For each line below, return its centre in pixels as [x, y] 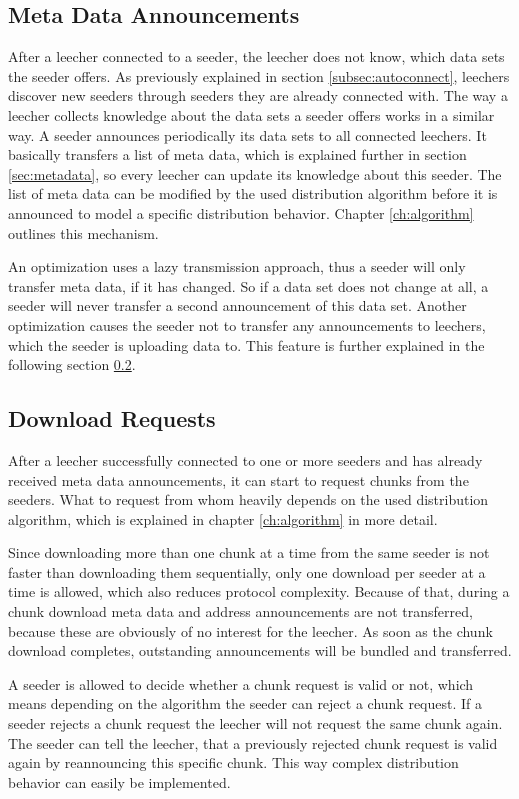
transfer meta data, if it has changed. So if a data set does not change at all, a [248, 285]
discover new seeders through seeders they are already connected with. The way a [258, 95]
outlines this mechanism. [83, 232]
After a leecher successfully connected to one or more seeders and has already [245, 459]
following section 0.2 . [72, 364]
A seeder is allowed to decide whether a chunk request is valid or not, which [241, 683]
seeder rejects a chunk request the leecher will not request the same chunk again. [255, 723]
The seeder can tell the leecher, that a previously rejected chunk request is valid [253, 742]
